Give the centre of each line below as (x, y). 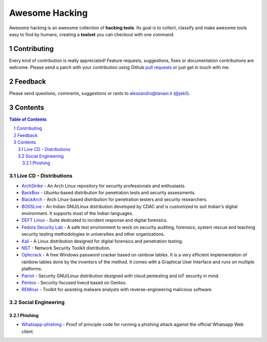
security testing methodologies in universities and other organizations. (93, 234)
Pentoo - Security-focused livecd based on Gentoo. (74, 283)
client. (28, 331)
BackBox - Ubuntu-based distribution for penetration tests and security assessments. (109, 193)
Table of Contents (28, 119)
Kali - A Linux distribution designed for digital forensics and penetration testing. (102, 241)
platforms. (32, 269)
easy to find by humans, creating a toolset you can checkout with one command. (92, 34)
